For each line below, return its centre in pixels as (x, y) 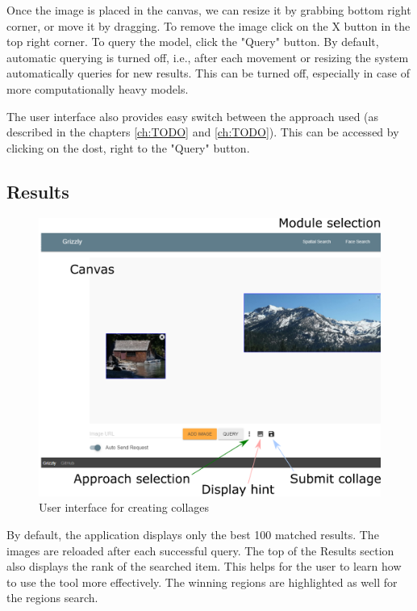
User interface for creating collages (124, 507)
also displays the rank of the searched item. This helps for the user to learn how (204, 566)
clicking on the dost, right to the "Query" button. (128, 147)
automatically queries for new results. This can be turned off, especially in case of (208, 73)
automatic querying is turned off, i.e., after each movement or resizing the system (208, 57)
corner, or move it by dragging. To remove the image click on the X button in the (208, 25)
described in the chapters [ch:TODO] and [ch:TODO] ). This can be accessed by (203, 132)
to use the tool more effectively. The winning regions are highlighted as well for (202, 582)
